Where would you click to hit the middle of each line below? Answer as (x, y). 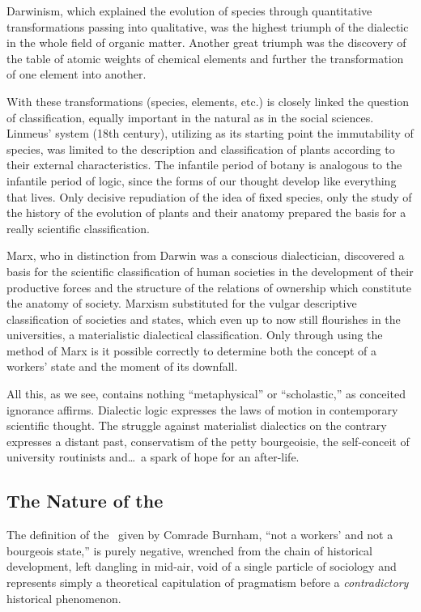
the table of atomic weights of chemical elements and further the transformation (205, 58)
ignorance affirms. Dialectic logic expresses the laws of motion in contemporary (202, 409)
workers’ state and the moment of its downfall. (122, 366)
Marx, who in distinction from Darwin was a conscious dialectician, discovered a (206, 255)
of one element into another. (77, 74)
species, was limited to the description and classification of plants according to (201, 149)
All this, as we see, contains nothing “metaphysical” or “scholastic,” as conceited (206, 394)
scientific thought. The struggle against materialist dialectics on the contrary (197, 425)
